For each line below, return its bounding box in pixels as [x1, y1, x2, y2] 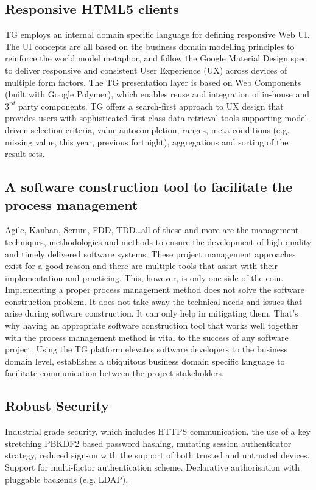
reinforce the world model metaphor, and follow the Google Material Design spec [5, 52, 307, 65]
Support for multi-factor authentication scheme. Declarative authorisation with [5, 461, 300, 474]
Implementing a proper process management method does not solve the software [5, 283, 305, 296]
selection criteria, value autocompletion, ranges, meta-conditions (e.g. [30, 123, 290, 136]
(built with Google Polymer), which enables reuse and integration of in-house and [5, 88, 310, 100]
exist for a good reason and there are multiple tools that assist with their [5, 259, 278, 272]
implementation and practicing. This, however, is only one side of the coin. [5, 271, 284, 284]
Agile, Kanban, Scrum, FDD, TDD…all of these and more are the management [5, 223, 299, 236]
